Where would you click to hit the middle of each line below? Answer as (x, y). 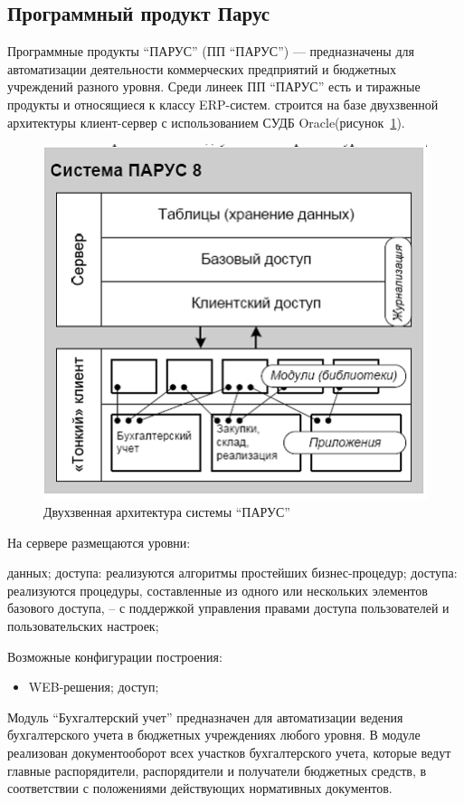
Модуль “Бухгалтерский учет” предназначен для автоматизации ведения (205, 717)
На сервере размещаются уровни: (99, 542)
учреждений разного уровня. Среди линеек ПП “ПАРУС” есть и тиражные (214, 86)
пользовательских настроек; (83, 625)
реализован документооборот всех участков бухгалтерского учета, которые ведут (229, 752)
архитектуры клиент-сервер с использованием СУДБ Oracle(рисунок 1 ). (206, 122)
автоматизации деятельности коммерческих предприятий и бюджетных (202, 68)
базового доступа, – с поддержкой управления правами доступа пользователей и (228, 608)
